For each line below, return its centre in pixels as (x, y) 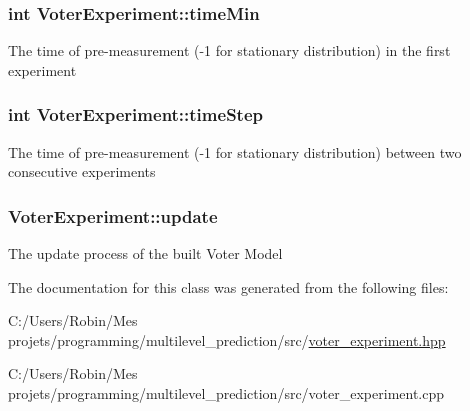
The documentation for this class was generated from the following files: (228, 286)
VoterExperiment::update (113, 215)
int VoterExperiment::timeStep (135, 114)
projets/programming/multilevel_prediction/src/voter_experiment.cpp (226, 393)
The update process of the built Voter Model (145, 253)
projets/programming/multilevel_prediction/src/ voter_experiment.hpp (227, 339)
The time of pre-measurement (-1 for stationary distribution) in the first (229, 50)
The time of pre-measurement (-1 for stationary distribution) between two (235, 151)
